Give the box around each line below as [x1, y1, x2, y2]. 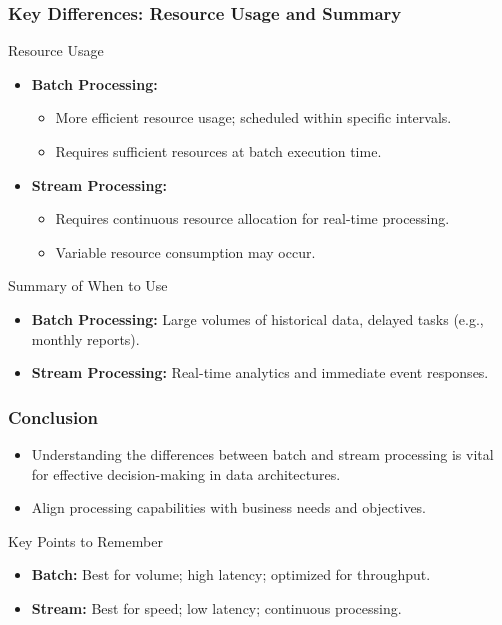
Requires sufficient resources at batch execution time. [55, 141, 382, 161]
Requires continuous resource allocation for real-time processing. [55, 208, 450, 229]
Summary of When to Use [8, 275, 168, 296]
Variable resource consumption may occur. [55, 241, 316, 262]
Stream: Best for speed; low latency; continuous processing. [31, 597, 402, 618]
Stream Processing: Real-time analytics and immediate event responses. [31, 362, 489, 383]
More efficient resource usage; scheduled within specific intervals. [55, 107, 452, 128]
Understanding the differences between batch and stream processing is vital [31, 443, 494, 464]
